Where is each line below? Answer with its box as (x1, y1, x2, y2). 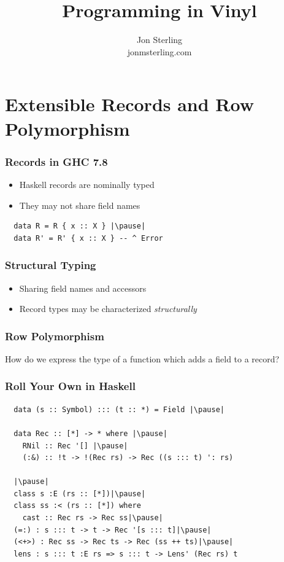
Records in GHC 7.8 (5, 154, 108, 169)
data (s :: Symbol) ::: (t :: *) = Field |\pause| (13, 405, 225, 414)
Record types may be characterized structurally (19, 302, 197, 315)
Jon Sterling (136, 33, 183, 46)
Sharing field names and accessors (19, 281, 147, 294)
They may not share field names (19, 198, 140, 211)
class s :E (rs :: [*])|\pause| (13, 489, 146, 498)
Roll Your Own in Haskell (5, 378, 136, 394)
